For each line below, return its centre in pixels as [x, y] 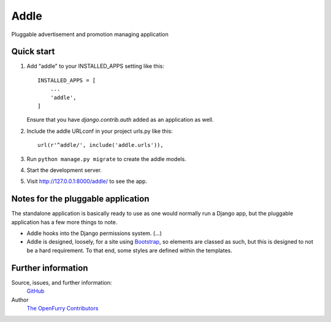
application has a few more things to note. [64, 222]
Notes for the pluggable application [80, 199]
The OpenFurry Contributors [63, 308]
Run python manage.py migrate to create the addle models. [106, 159]
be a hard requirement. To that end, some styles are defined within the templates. [129, 250]
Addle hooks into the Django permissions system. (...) [94, 233]
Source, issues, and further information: [62, 282]
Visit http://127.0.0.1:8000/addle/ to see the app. [87, 181]
